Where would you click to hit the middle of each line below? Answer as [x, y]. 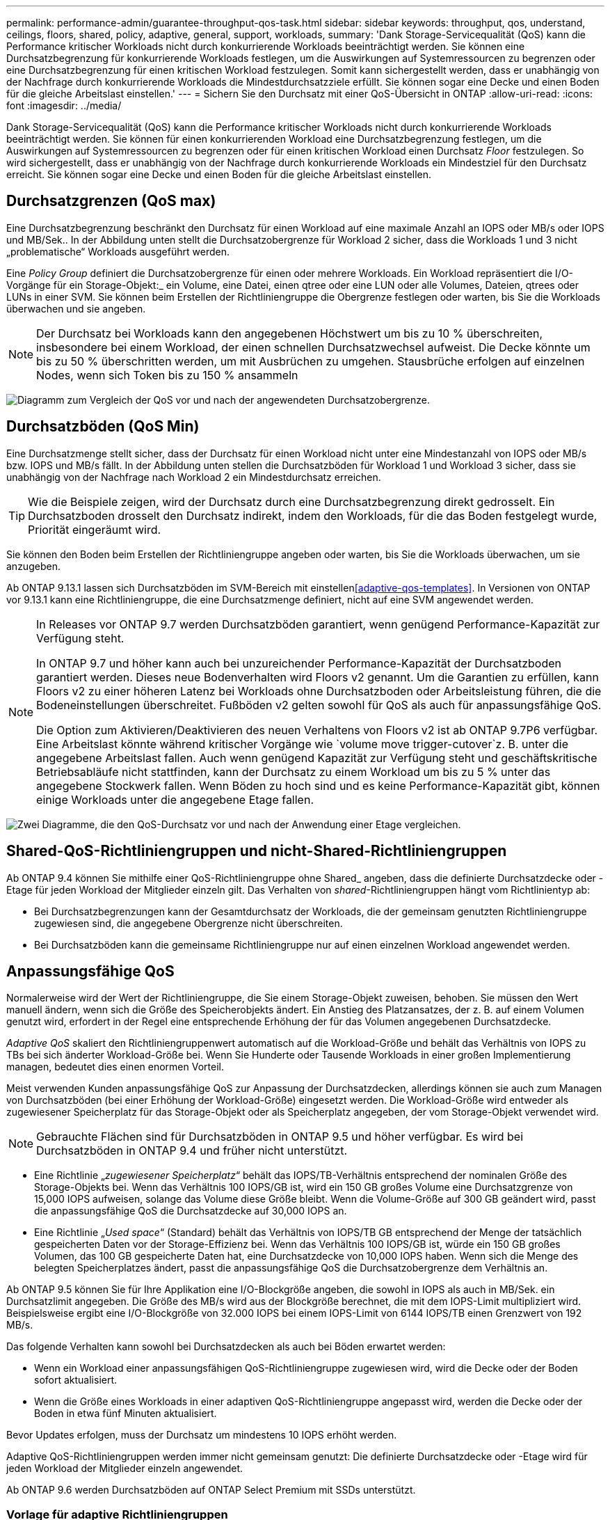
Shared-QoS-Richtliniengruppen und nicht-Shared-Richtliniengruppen [257, 851]
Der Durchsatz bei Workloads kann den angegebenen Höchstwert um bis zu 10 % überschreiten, [290, 333]
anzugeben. [33, 566]
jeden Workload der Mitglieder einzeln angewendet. [125, 1468]
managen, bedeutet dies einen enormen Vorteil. [115, 1067]
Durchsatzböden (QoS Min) [103, 427]
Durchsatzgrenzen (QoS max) [111, 201]
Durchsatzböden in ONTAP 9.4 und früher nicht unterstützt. [192, 1151]
